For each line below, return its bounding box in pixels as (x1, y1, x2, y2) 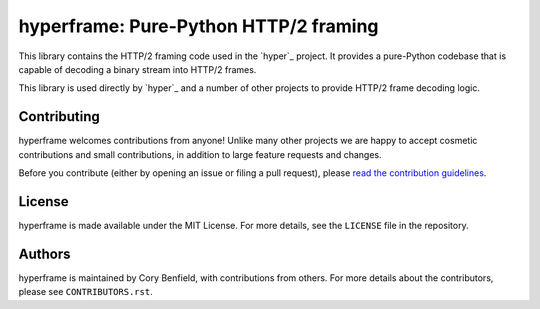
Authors (18, 245, 71, 262)
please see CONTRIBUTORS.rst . (18, 286, 154, 298)
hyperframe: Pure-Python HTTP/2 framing (18, 15, 379, 37)
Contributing (18, 108, 100, 125)
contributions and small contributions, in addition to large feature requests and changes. (18, 148, 382, 160)
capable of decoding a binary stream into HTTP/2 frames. (18, 63, 257, 75)
